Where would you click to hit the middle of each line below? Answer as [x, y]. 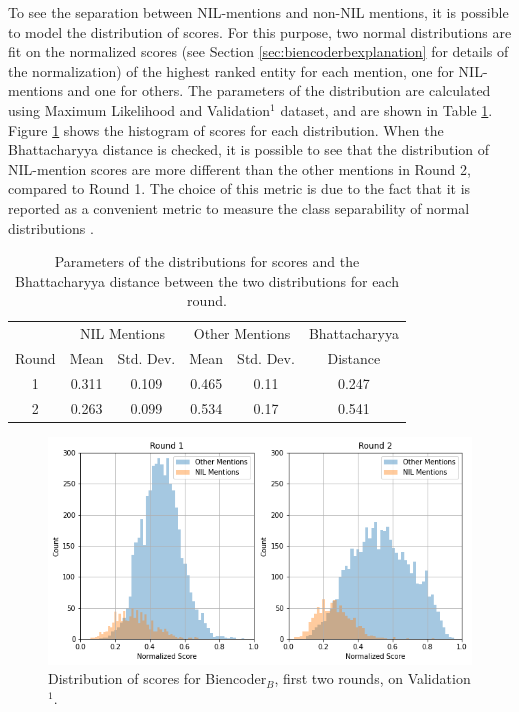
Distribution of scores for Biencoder [157, 678]
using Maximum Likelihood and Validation [139, 109]
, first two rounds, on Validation [372, 678]
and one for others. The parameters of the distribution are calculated [279, 90]
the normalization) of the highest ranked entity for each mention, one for [231, 70]
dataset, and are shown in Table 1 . [386, 109]
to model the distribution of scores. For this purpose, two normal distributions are [260, 31]
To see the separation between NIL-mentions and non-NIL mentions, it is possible [258, 12]
